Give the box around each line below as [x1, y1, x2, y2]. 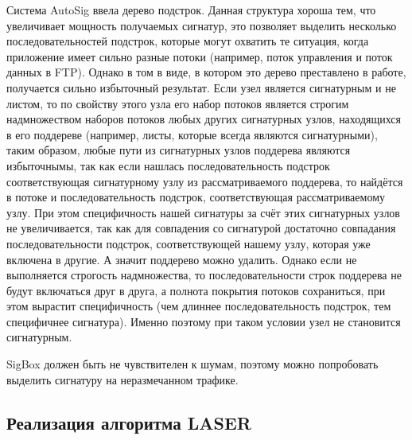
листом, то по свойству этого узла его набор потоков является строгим [6, 95, 349, 111]
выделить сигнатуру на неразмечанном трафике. [6, 371, 239, 387]
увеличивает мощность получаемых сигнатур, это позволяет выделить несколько [6, 17, 397, 33]
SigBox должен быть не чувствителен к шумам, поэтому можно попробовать [6, 356, 379, 372]
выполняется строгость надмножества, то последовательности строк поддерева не [6, 267, 402, 283]
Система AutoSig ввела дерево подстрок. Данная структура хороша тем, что [6, 2, 376, 18]
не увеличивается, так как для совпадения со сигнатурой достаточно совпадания [6, 220, 396, 236]
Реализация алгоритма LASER [6, 410, 251, 434]
